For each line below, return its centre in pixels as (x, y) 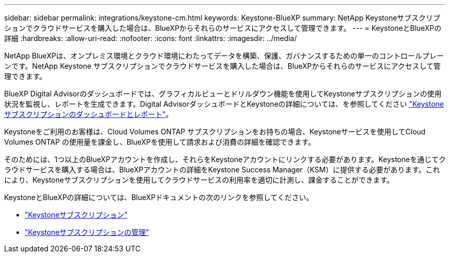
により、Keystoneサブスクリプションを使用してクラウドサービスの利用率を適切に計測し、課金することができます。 (199, 180)
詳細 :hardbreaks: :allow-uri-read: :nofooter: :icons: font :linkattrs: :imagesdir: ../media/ (151, 38)
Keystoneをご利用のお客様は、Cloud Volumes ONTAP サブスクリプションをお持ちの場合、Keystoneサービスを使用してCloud (215, 132)
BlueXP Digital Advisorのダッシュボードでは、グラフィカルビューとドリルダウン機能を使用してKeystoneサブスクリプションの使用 (223, 94)
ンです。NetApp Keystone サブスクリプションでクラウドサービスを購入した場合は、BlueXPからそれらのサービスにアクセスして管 (222, 66)
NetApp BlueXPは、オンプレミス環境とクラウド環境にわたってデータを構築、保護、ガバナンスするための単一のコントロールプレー (224, 56)
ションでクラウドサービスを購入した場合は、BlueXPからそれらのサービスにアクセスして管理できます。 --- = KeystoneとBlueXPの (223, 28)
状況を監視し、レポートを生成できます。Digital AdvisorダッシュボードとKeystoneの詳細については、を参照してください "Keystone (224, 104)
